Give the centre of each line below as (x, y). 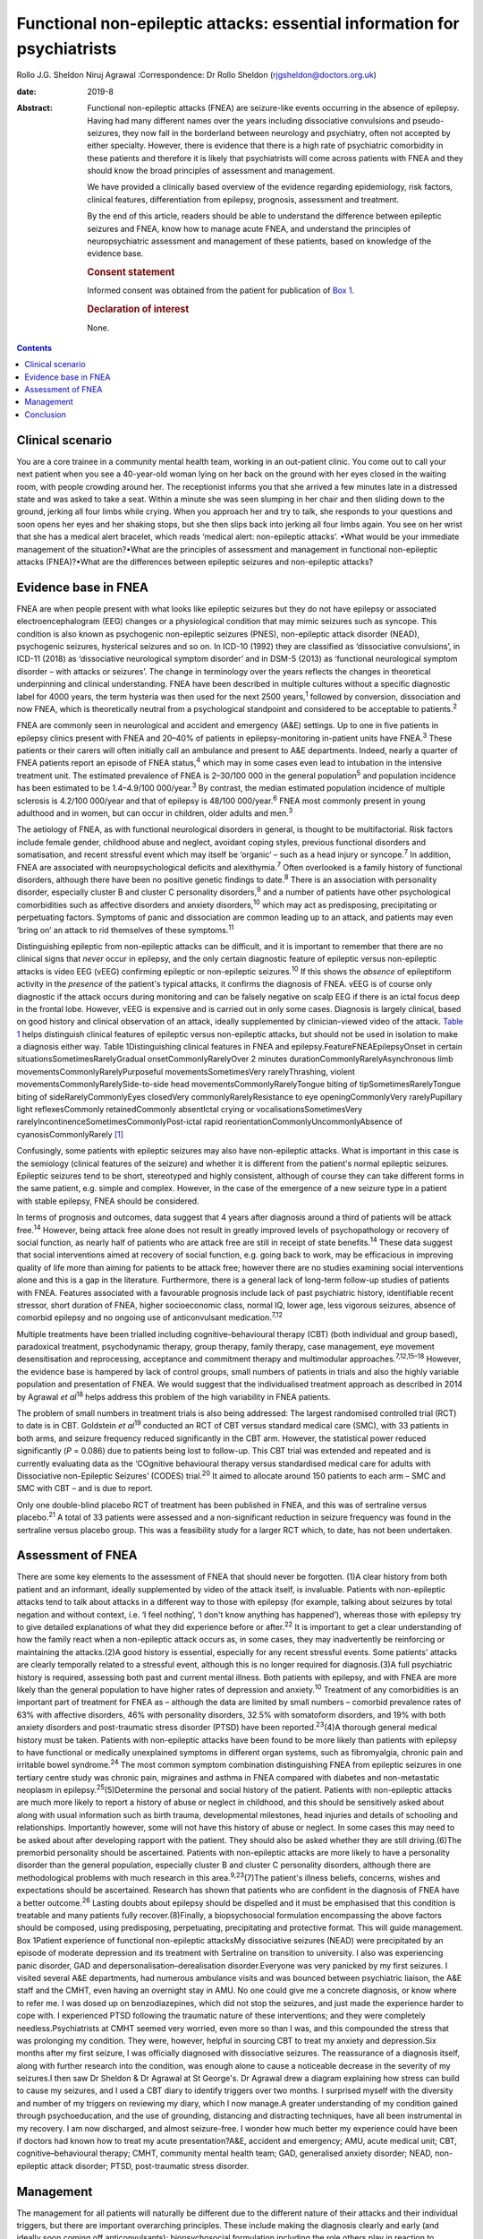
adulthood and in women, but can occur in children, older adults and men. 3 (155, 812)
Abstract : (34, 108)
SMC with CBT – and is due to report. (85, 1488)
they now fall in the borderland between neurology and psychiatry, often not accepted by (286, 133)
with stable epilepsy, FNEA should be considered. (108, 1201)
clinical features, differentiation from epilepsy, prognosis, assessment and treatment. (243, 199)
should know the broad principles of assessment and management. (211, 171)
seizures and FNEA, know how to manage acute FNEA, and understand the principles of (249, 228)
